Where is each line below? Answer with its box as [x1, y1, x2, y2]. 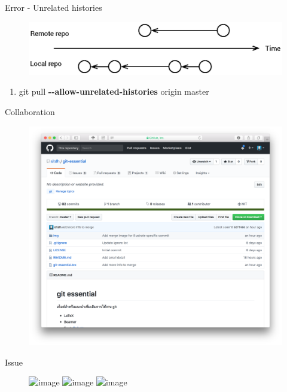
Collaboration [5, 105, 55, 117]
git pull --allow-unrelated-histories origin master [19, 85, 209, 98]
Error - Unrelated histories [5, 1, 102, 13]
